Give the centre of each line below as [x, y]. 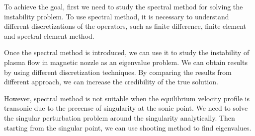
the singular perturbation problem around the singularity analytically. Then [120, 117]
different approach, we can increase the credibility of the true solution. [111, 82]
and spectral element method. [49, 35]
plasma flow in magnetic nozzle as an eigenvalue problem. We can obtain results [126, 62]
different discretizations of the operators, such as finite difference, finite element [125, 26]
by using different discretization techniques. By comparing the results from [118, 72]
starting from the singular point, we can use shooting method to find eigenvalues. [128, 127]
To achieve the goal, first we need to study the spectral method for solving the [124, 6]
